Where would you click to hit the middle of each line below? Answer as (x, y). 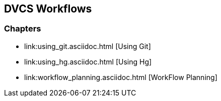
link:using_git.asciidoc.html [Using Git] (88, 46)
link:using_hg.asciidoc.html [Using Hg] (88, 61)
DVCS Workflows (48, 9)
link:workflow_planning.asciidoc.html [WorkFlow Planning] (121, 77)
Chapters (23, 29)
